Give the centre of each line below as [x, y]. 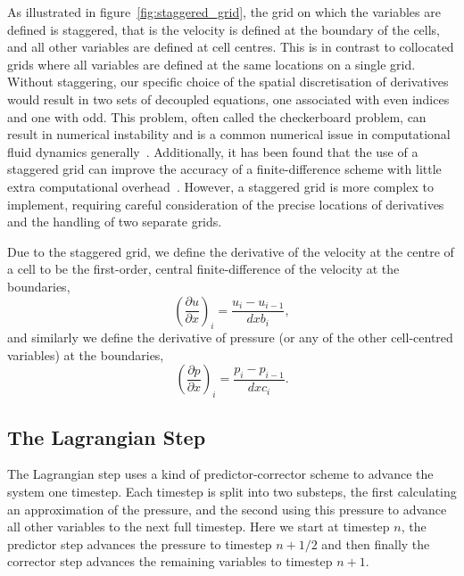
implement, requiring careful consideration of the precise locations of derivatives [226, 204]
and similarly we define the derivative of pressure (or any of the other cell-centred [230, 337]
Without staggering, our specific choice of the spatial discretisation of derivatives [228, 82]
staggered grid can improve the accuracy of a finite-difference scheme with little [224, 169]
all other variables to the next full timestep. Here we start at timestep [199, 527]
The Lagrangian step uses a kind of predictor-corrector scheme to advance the [220, 474]
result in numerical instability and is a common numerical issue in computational [229, 134]
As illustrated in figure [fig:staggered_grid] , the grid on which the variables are [224, 12]
